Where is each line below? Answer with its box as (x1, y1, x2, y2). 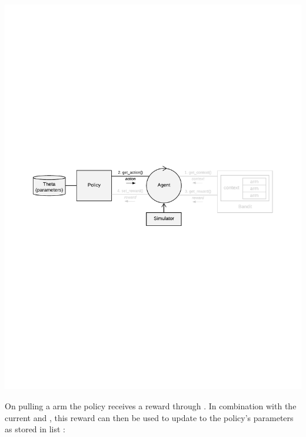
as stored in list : (5, 423, 65, 435)
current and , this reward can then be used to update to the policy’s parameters (5, 411, 294, 423)
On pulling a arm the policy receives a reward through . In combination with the (5, 400, 297, 412)
